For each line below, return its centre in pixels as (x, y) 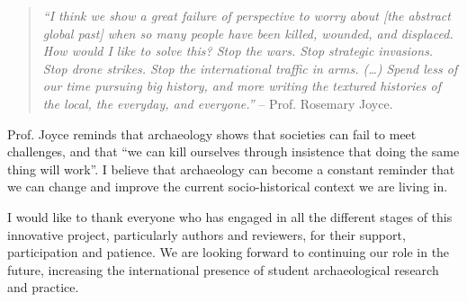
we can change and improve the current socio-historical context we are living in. (228, 187)
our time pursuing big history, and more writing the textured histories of (242, 86)
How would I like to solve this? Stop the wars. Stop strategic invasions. (238, 51)
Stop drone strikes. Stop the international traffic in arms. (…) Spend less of (250, 68)
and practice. (43, 287)
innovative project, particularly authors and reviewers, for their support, (207, 234)
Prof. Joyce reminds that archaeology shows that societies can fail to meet (212, 133)
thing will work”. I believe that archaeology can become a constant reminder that (231, 169)
